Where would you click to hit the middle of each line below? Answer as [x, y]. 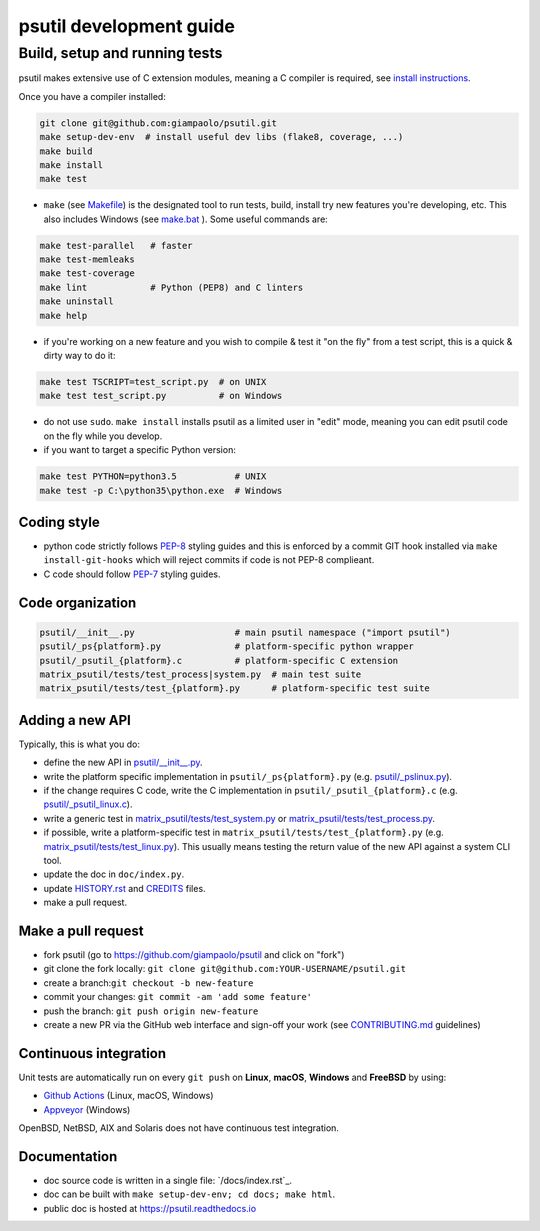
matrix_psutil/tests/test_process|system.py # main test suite [200, 674]
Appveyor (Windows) [87, 1109]
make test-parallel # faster [116, 245]
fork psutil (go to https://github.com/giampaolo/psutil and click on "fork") [194, 955]
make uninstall [76, 301]
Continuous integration [92, 1053]
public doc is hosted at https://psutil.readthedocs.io [150, 1208]
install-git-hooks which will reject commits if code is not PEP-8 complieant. [209, 560]
